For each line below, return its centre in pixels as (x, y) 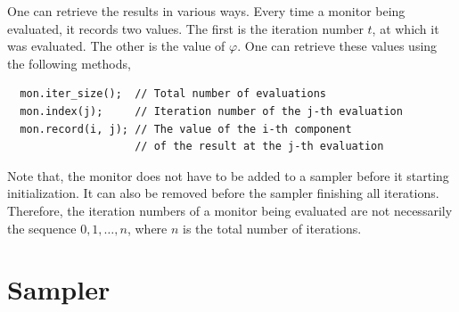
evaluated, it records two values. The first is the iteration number (185, 28)
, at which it (406, 28)
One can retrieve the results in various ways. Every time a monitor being (206, 11)
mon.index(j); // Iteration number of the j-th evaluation (211, 111)
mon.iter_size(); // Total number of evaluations (173, 94)
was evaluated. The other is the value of (116, 46)
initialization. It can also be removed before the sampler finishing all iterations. (223, 193)
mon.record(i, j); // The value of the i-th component (186, 129)
